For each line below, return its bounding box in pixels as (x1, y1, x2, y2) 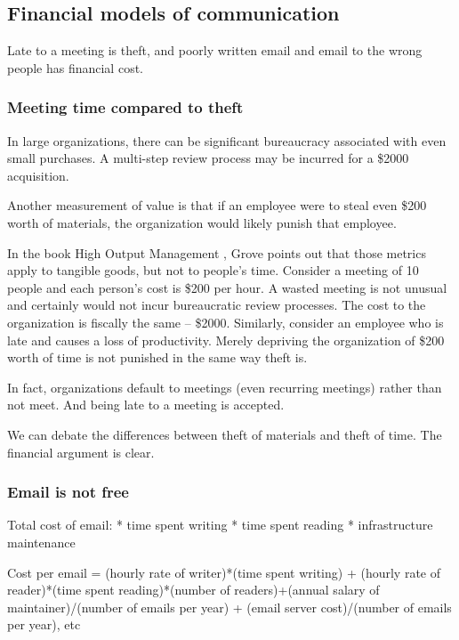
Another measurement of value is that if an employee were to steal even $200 (7, 196, 427, 215)
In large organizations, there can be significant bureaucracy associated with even (7, 131, 447, 150)
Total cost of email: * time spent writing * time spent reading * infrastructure (7, 515, 433, 534)
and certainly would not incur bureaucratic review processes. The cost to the (7, 296, 426, 314)
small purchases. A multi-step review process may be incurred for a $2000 (7, 149, 409, 167)
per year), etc (7, 615, 81, 634)
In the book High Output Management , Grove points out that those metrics (7, 243, 426, 262)
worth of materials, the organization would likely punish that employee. (7, 213, 397, 231)
